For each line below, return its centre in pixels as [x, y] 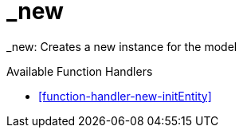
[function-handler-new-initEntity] [125, 96]
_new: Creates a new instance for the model [122, 46]
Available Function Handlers [80, 71]
